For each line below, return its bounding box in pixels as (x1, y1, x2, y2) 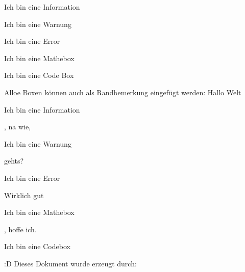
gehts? (4, 155, 24, 166)
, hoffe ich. (4, 224, 37, 234)
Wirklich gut (4, 189, 44, 200)
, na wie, (4, 121, 31, 132)
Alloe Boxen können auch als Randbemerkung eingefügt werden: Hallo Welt (4, 87, 241, 97)
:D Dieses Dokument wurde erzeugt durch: (4, 258, 137, 268)
